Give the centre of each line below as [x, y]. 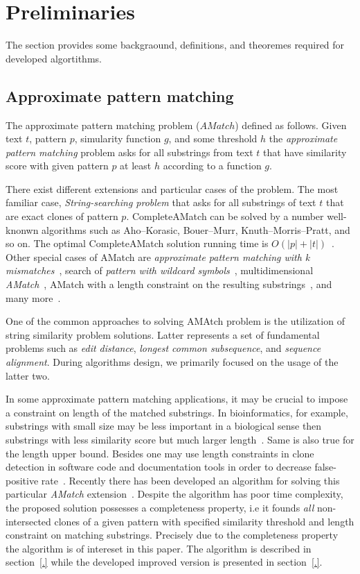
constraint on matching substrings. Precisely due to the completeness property [172, 535]
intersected [28, 521]
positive [22, 480]
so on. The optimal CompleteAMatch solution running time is [137, 243]
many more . [33, 297]
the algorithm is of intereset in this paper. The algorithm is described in [159, 548]
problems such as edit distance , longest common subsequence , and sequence [163, 348]
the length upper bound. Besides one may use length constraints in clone [160, 453]
